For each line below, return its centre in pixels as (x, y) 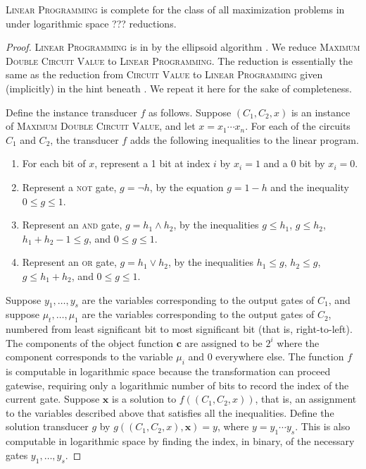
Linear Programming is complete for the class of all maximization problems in (175, 9)
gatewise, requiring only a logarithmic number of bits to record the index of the (177, 385)
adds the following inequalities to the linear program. (244, 139)
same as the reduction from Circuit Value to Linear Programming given (164, 74)
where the (298, 342)
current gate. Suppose (53, 399)
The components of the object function (90, 342)
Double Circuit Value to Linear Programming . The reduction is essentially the (179, 60)
